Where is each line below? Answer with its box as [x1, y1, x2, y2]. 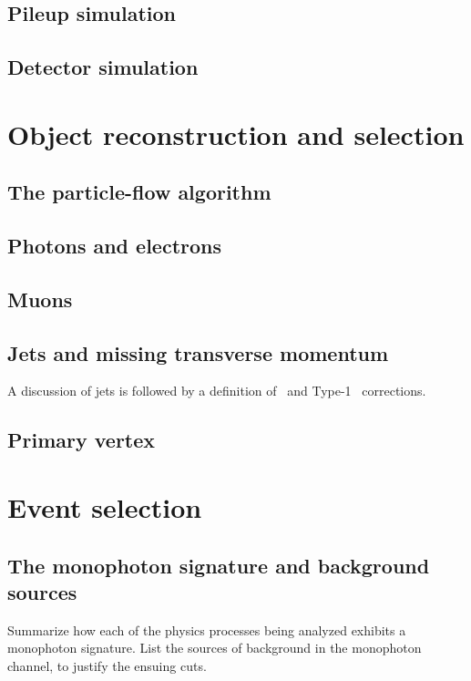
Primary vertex [7, 426, 156, 454]
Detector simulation [7, 53, 199, 81]
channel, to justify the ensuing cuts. [7, 656, 207, 676]
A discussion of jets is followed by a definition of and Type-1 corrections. [7, 381, 426, 400]
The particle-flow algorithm [7, 178, 271, 206]
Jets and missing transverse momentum [7, 338, 389, 366]
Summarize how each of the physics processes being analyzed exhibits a [7, 620, 406, 639]
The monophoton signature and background [7, 551, 430, 579]
